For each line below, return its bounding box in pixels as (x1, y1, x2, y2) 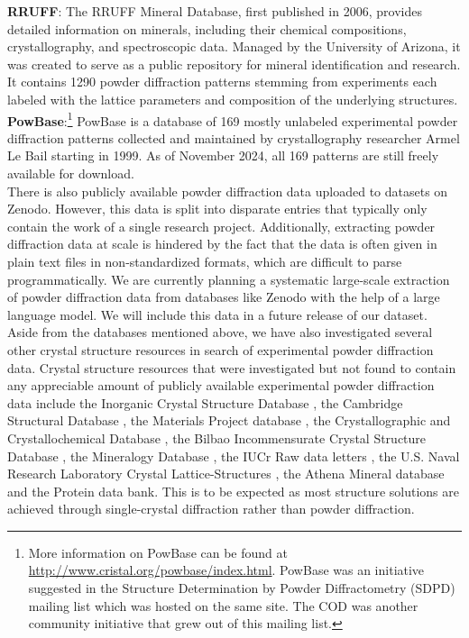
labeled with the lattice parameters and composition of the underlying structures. (7, 89, 458, 108)
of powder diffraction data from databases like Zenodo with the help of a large (7, 287, 440, 306)
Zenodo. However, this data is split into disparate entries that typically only (7, 199, 428, 218)
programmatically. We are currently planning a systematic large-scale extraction (7, 269, 450, 288)
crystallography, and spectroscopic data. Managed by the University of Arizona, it (7, 37, 461, 56)
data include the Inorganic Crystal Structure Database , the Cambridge (7, 393, 403, 412)
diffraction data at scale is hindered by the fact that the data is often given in (7, 234, 437, 253)
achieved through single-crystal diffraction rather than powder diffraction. (7, 499, 415, 518)
